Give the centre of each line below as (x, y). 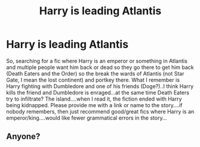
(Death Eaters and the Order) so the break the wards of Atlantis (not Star (95, 73)
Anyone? (23, 137)
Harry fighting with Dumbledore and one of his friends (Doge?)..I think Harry (100, 86)
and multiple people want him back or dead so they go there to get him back (100, 67)
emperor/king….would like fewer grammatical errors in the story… (87, 118)
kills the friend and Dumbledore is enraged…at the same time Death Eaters (98, 92)
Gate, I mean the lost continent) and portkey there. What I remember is (93, 80)
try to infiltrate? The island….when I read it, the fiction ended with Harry (94, 99)
